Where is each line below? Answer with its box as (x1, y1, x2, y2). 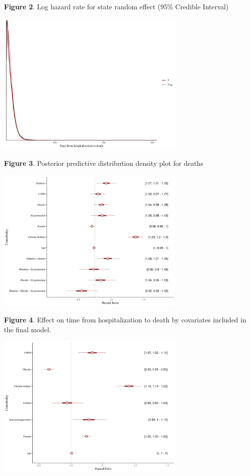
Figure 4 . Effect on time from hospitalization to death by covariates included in (4, 315, 247, 325)
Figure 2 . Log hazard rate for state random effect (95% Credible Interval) (4, 1, 229, 11)
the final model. (4, 324, 51, 334)
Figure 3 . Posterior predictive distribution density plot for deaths (4, 158, 203, 168)
